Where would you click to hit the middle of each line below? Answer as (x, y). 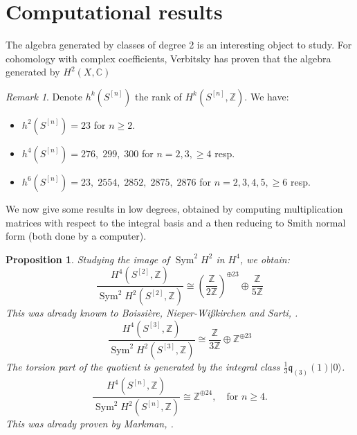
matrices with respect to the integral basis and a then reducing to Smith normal (176, 222)
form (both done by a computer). (76, 236)
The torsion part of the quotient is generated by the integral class (143, 366)
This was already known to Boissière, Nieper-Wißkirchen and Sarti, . (152, 313)
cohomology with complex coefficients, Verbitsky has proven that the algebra (168, 58)
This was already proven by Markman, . (90, 424)
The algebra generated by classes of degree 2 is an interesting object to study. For (179, 45)
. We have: (267, 96)
